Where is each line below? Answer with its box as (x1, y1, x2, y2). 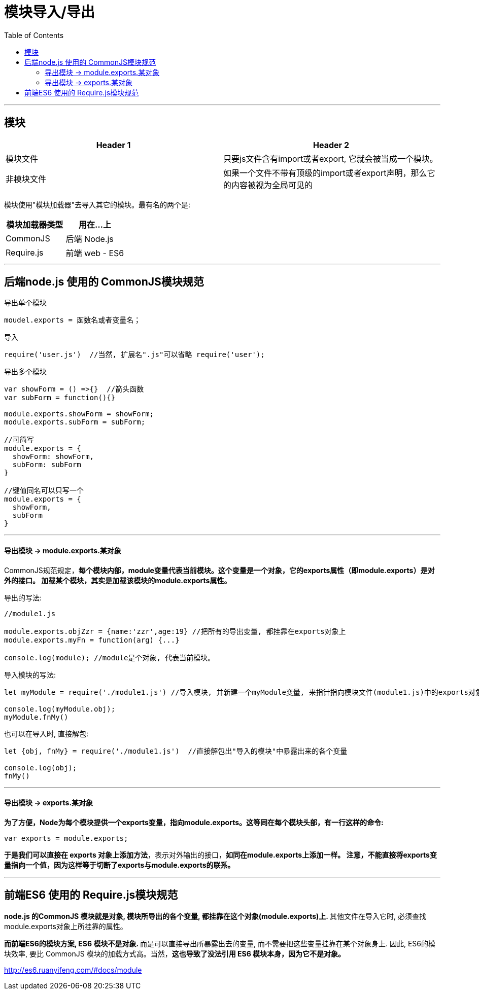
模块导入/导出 (4, 4, 95, 21)
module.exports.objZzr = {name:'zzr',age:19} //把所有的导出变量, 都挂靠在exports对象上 (4, 627, 346, 635)
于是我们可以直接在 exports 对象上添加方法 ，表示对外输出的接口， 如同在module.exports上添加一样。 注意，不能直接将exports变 (4, 850, 437, 859)
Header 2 (313, 139, 349, 150)
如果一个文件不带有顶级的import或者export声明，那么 (223, 167, 427, 178)
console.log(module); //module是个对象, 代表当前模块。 (4, 653, 215, 662)
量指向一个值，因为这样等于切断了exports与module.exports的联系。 (4, 860, 235, 869)
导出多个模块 (4, 367, 47, 376)
